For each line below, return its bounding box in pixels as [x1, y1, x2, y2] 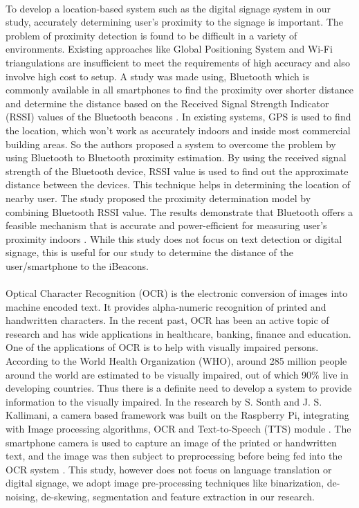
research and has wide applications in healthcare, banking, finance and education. [6, 326, 351, 341]
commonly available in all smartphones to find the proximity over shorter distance [6, 82, 353, 97]
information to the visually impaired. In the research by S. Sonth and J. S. [6, 394, 322, 408]
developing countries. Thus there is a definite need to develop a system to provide [6, 381, 352, 395]
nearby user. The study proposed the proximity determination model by [6, 190, 311, 205]
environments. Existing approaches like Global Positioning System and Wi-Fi [6, 42, 333, 56]
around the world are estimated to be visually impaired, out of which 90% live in [6, 367, 349, 381]
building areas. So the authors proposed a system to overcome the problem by [6, 136, 336, 151]
